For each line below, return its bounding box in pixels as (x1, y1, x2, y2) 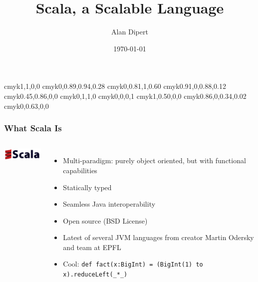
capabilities (63, 165, 97, 175)
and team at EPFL (63, 242, 121, 252)
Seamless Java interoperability (63, 199, 156, 209)
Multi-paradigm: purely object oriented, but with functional (63, 155, 246, 166)
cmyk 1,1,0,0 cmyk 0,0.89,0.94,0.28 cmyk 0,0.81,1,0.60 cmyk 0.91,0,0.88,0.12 (4, 81, 227, 91)
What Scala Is (4, 122, 62, 134)
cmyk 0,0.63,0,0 (4, 100, 49, 111)
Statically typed (63, 182, 112, 192)
